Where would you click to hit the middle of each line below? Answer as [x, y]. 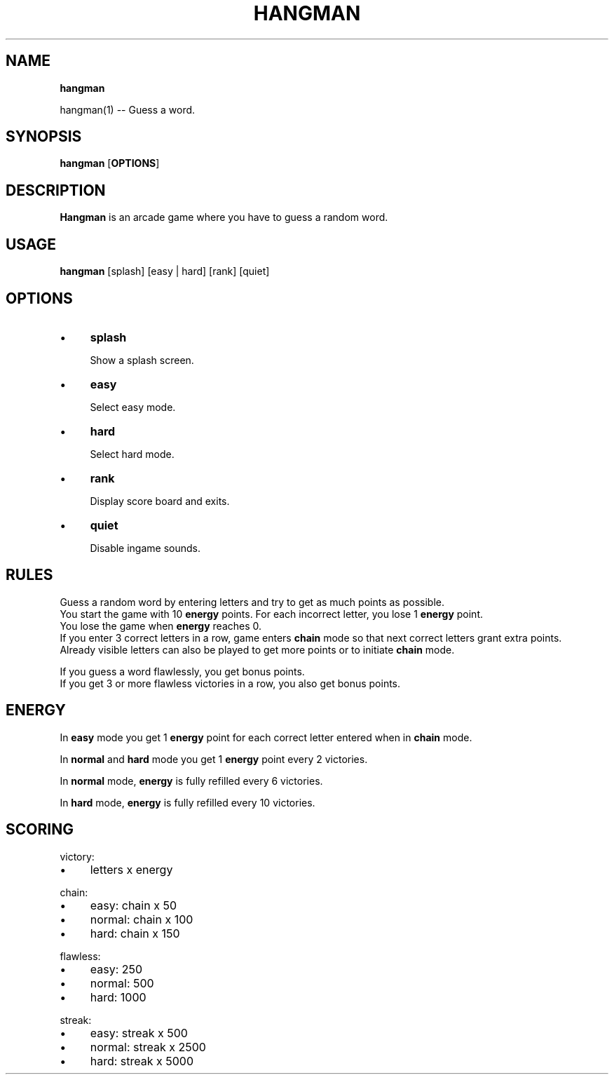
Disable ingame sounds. [145, 548]
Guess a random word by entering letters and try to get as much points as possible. [252, 602]
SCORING [40, 830]
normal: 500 [122, 983]
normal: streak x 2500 [148, 1047]
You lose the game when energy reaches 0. [161, 626]
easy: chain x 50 [133, 905]
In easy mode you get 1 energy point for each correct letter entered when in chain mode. [266, 737]
